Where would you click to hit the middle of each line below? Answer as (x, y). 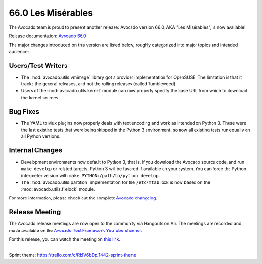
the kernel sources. (41, 98)
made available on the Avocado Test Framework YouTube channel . (75, 230)
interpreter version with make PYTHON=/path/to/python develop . (90, 176)
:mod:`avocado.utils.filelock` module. (58, 189)
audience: (19, 51)
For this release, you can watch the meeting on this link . (65, 239)
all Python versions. (41, 136)
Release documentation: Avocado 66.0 (48, 36)
